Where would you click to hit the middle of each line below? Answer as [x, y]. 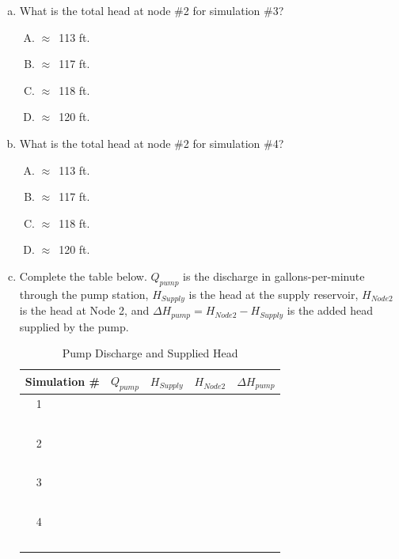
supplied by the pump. [74, 326]
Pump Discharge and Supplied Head [150, 353]
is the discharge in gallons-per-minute [274, 276]
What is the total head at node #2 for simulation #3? [152, 10]
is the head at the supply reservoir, [274, 294]
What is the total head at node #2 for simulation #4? [152, 143]
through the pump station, [84, 294]
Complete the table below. [83, 276]
